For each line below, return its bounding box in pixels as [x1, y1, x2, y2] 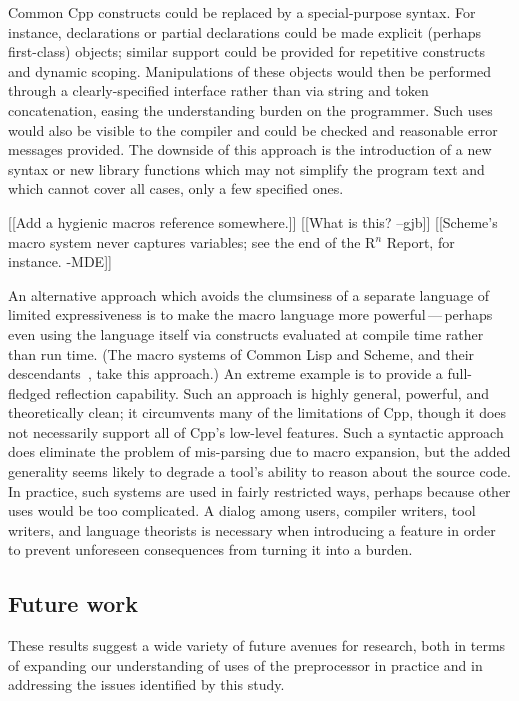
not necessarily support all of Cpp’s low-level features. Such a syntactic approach [8, 421, 504, 442]
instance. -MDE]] [8, 251, 112, 272]
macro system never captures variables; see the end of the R [8, 231, 376, 252]
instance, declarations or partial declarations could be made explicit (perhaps [8, 21, 482, 42]
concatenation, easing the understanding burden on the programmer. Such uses [8, 99, 493, 120]
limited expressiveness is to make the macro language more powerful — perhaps [8, 304, 493, 325]
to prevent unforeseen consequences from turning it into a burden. [8, 539, 413, 560]
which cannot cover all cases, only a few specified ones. [8, 178, 344, 199]
